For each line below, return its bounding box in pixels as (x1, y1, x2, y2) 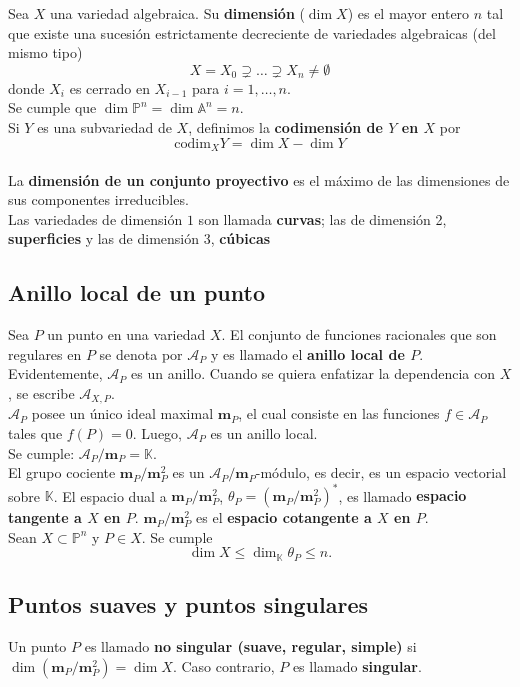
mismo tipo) (8, 42, 83, 63)
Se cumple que (8, 97, 97, 118)
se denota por (99, 343, 183, 364)
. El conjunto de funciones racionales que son (221, 324, 497, 345)
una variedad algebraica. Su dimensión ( (49, 3, 305, 23)
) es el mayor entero (347, 3, 470, 23)
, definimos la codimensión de (188, 116, 383, 137)
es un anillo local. (210, 423, 318, 444)
